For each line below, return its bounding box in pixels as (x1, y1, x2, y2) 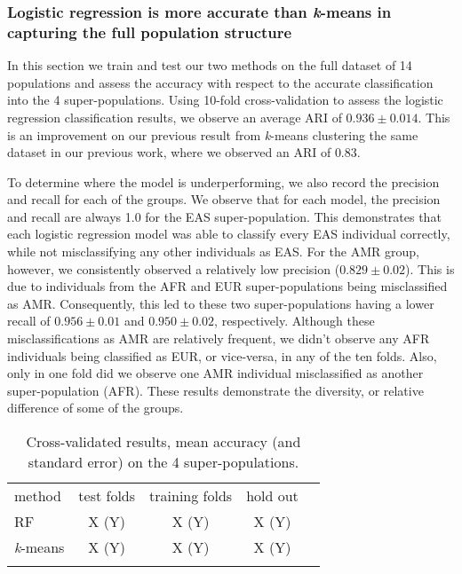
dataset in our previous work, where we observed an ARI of (7, 143, 331, 161)
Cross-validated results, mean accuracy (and (26, 431, 301, 452)
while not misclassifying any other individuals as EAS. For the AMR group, (7, 242, 419, 261)
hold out (246, 485, 299, 507)
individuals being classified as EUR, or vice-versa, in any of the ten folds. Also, (7, 346, 437, 365)
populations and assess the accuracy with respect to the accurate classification (7, 73, 434, 91)
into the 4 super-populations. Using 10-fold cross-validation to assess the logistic (7, 90, 443, 109)
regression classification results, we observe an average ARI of (7, 107, 342, 126)
